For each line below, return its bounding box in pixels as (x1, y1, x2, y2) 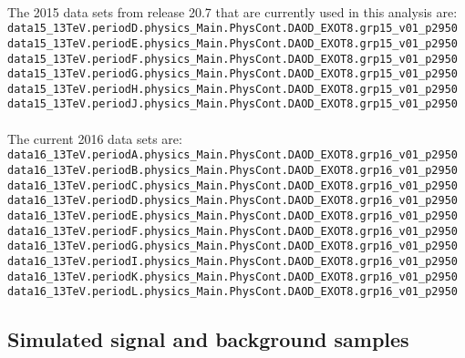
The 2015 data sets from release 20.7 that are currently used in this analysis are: (7, 2, 458, 21)
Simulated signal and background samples (7, 325, 409, 353)
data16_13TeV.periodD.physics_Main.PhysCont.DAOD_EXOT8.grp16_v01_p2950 (7, 194, 458, 208)
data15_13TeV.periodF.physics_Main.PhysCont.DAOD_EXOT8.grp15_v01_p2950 (7, 52, 458, 66)
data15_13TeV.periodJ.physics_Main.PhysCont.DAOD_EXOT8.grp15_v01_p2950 (7, 97, 458, 111)
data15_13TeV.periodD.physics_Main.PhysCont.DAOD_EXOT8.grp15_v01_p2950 (7, 22, 458, 36)
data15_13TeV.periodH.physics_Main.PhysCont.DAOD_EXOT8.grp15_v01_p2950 (7, 82, 458, 96)
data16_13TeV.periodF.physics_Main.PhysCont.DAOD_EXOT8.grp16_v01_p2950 (7, 224, 458, 238)
